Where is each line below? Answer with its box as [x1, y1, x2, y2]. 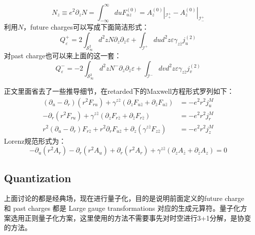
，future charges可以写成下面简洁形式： [23, 22, 149, 32]
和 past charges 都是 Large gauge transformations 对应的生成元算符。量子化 [4, 202, 240, 213]
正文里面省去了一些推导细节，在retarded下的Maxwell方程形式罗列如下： [4, 85, 234, 96]
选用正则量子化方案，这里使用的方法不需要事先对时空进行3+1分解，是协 [10, 212, 244, 223]
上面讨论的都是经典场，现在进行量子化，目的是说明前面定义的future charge [4, 193, 244, 203]
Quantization [4, 170, 72, 185]
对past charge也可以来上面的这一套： [4, 50, 121, 61]
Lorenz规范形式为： [4, 135, 66, 146]
